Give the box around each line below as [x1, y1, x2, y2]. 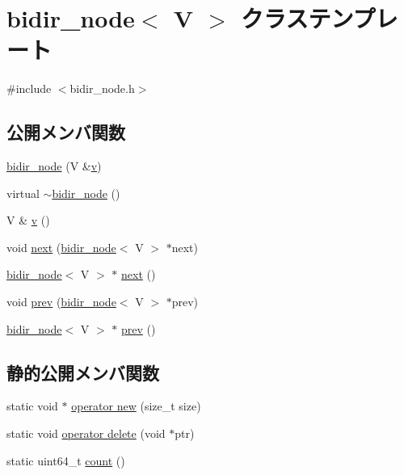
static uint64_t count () [6, 452, 125, 469]
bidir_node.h [69, 80, 135, 97]
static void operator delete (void [6, 425, 166, 442]
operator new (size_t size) [71, 397, 201, 414]
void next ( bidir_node [6, 238, 116, 255]
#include [6, 80, 52, 97]
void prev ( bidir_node [6, 293, 116, 310]
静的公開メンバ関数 [6, 359, 159, 385]
